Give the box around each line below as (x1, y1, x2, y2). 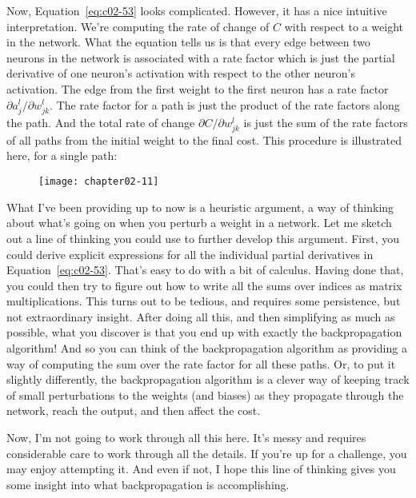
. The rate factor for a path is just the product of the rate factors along (50, 96, 400, 113)
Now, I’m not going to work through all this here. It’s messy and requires (6, 429, 366, 446)
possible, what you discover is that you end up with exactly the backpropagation (6, 324, 402, 341)
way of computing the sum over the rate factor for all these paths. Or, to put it (6, 355, 396, 372)
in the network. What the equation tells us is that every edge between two (6, 34, 370, 50)
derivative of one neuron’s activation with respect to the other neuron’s (6, 65, 355, 82)
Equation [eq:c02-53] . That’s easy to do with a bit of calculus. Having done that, (6, 261, 404, 278)
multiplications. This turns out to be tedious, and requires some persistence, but (6, 293, 401, 309)
